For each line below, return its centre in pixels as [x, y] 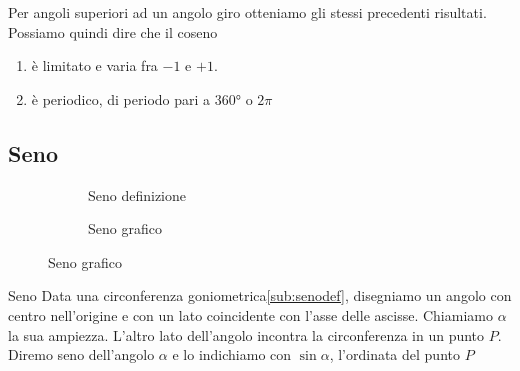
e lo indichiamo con [232, 354]
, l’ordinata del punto [394, 354]
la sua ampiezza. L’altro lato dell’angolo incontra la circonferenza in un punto [246, 334]
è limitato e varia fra [94, 65]
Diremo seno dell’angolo [81, 354]
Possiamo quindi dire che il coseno [113, 31]
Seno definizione [137, 194]
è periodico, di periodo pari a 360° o [142, 98]
